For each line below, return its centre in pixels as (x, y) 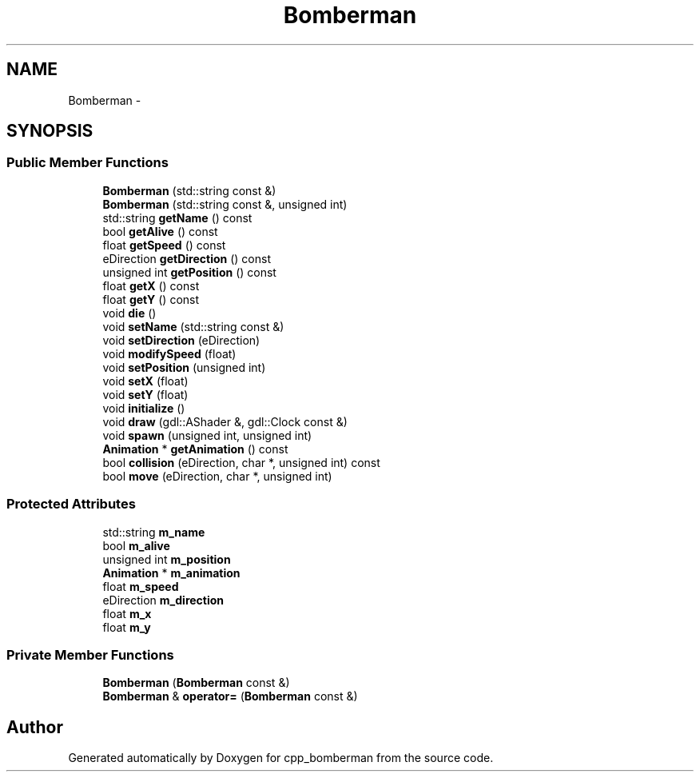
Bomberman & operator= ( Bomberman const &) (230, 696)
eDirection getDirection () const (187, 258)
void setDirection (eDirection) (181, 340)
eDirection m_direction (163, 600)
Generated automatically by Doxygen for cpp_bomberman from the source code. (281, 758)
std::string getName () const (177, 217)
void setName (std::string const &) (193, 326)
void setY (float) (145, 394)
